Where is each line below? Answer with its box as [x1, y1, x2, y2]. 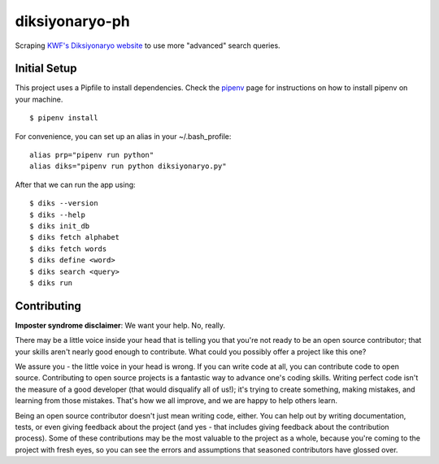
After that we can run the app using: [15, 180, 136, 189]
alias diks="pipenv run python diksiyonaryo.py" [29, 162, 227, 171]
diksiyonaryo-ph [15, 12, 130, 30]
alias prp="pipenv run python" [29, 150, 154, 160]
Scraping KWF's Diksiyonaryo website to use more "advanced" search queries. [15, 41, 280, 50]
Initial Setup [15, 62, 77, 76]
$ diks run [29, 278, 73, 288]
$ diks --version [29, 199, 98, 208]
